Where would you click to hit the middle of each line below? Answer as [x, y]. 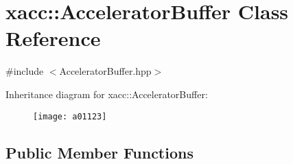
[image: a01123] [70, 116]
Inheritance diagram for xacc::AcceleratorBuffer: [107, 94]
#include [25, 71]
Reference [53, 38]
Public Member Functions [99, 152]
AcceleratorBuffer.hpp [105, 71]
